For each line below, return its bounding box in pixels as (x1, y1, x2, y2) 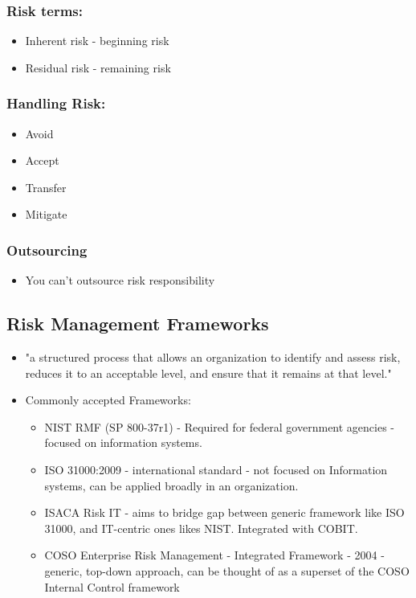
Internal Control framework (44, 578, 180, 595)
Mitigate (25, 206, 67, 223)
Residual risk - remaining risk (25, 59, 171, 76)
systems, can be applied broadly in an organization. (44, 477, 299, 494)
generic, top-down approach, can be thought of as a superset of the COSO (44, 562, 410, 579)
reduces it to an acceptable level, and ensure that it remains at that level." (25, 364, 392, 381)
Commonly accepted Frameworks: (25, 391, 191, 408)
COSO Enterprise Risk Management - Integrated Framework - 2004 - (44, 547, 385, 563)
